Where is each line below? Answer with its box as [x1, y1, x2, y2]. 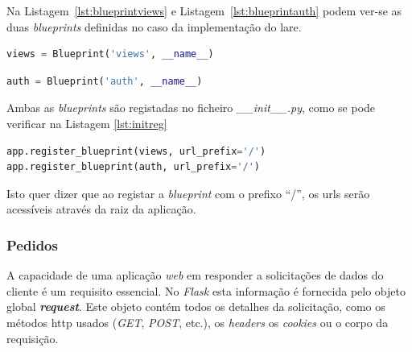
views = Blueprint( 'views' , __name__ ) [6, 48, 214, 60]
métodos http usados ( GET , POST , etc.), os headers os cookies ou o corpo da [6, 313, 389, 330]
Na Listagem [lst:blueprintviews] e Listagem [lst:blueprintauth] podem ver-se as [6, 2, 402, 19]
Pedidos [6, 234, 58, 255]
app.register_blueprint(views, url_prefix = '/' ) [6, 145, 266, 157]
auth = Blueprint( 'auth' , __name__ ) [6, 75, 203, 87]
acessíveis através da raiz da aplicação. [6, 201, 196, 217]
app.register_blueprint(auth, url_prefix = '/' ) [6, 161, 261, 173]
